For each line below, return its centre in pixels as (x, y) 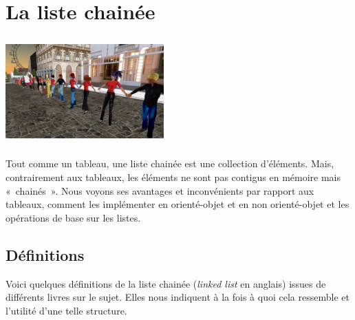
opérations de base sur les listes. (73, 217)
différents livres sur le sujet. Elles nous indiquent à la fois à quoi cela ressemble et (177, 297)
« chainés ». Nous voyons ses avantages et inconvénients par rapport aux (160, 190)
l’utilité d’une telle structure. (66, 310)
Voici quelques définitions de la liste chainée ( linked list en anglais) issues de (166, 283)
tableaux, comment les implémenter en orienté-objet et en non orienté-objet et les (177, 204)
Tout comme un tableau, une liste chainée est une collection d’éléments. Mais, (170, 163)
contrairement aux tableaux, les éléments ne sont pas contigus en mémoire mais (173, 177)
